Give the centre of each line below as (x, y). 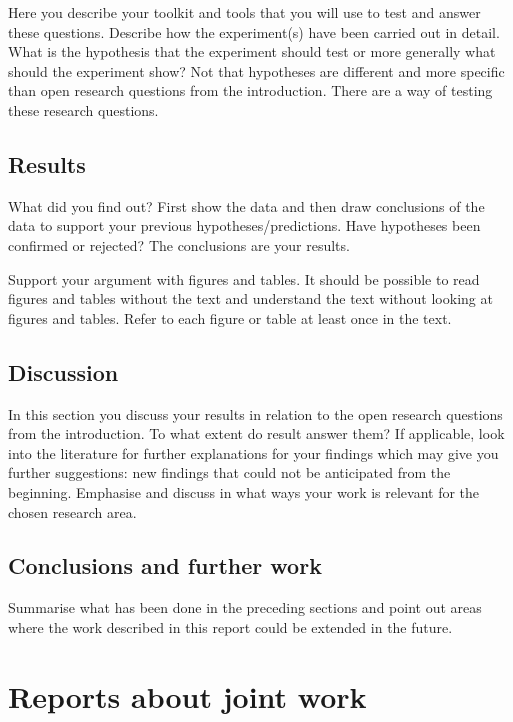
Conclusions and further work (165, 565)
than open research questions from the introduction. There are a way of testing (250, 90)
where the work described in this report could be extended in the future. (230, 626)
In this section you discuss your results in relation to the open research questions (255, 413)
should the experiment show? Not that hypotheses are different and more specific (256, 70)
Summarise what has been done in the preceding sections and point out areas (245, 607)
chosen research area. (72, 511)
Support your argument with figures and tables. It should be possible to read (244, 278)
